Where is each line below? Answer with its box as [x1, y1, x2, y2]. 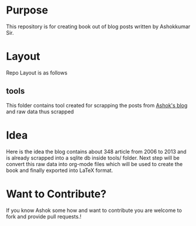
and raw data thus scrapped [6, 108, 74, 115]
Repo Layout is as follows [6, 69, 68, 76]
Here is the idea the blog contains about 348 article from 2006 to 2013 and [6, 148, 187, 155]
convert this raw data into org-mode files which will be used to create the [6, 160, 183, 167]
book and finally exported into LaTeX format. [6, 167, 113, 174]
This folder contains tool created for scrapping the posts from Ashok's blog [6, 102, 188, 109]
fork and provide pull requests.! [6, 212, 82, 220]
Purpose [6, 4, 49, 17]
